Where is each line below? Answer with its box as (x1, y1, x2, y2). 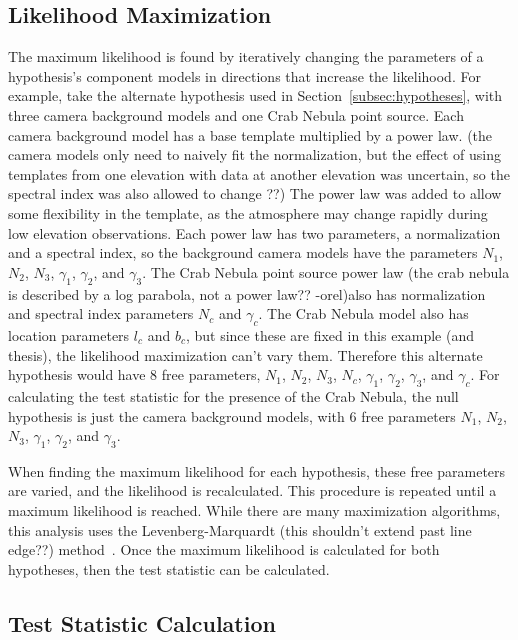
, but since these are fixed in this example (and (185, 324, 474, 345)
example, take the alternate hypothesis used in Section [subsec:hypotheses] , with (8, 85, 503, 106)
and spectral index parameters (8, 303, 194, 324)
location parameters (8, 324, 130, 345)
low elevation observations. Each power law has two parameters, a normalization (8, 222, 501, 243)
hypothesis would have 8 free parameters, (8, 364, 261, 385)
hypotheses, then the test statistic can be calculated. (8, 558, 330, 579)
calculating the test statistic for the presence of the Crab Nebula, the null (8, 385, 459, 406)
